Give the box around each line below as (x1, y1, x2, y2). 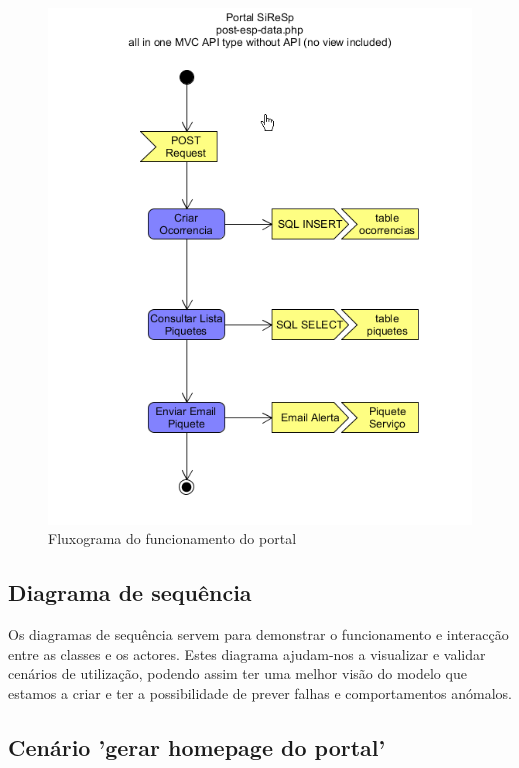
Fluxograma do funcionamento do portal (48, 528, 297, 549)
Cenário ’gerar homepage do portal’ (8, 732, 386, 762)
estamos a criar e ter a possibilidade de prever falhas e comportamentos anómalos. (8, 683, 512, 704)
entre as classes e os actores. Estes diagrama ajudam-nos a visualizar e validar (8, 643, 486, 664)
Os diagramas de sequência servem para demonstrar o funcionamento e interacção (8, 624, 509, 645)
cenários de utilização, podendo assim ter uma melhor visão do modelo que (8, 663, 467, 684)
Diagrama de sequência (8, 577, 252, 608)
